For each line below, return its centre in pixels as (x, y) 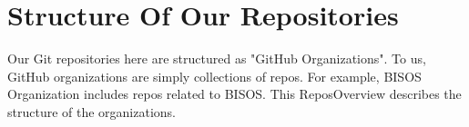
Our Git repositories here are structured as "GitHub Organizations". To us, (217, 59)
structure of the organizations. (92, 111)
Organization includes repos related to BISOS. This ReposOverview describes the (234, 94)
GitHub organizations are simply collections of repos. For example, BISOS (214, 76)
